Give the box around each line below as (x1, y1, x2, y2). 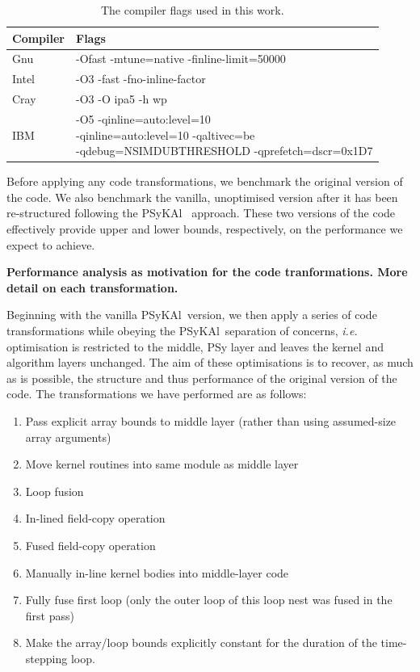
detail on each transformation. (6, 279, 178, 296)
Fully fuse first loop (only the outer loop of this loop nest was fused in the (25, 591, 393, 608)
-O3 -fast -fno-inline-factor (76, 70, 206, 87)
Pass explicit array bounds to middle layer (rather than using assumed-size (25, 412, 397, 429)
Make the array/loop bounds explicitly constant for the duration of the (25, 634, 377, 651)
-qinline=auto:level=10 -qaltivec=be (76, 126, 255, 143)
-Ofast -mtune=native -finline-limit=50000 (76, 50, 286, 67)
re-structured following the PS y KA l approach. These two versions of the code (6, 204, 396, 221)
